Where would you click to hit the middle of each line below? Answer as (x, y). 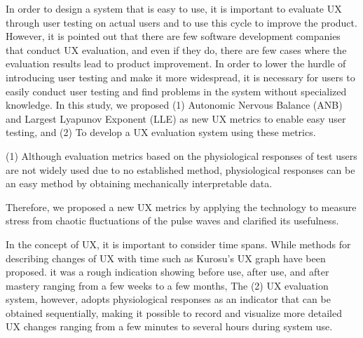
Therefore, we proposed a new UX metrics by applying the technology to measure (181, 207)
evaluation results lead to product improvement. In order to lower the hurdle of (176, 63)
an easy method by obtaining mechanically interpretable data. (139, 183)
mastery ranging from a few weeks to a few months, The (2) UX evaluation (167, 285)
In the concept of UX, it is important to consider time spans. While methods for (178, 244)
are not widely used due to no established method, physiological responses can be (180, 169)
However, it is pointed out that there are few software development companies (173, 36)
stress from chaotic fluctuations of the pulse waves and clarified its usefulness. (172, 221)
